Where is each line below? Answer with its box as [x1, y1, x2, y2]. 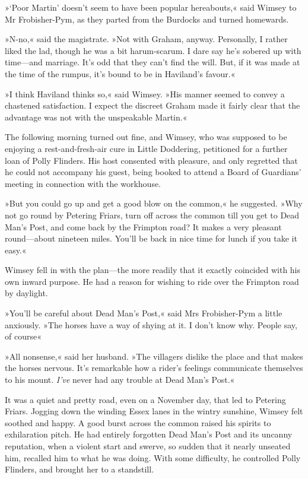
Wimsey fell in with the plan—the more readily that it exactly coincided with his [5, 264, 301, 276]
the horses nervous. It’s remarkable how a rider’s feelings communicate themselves [5, 361, 303, 374]
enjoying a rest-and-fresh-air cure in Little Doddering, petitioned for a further [5, 142, 288, 154]
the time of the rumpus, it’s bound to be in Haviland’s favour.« [5, 67, 236, 80]
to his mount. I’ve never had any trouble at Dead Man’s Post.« [5, 373, 235, 386]
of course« [5, 330, 42, 342]
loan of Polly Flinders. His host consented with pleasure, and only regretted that [5, 154, 298, 166]
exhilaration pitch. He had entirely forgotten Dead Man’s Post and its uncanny [5, 428, 293, 440]
